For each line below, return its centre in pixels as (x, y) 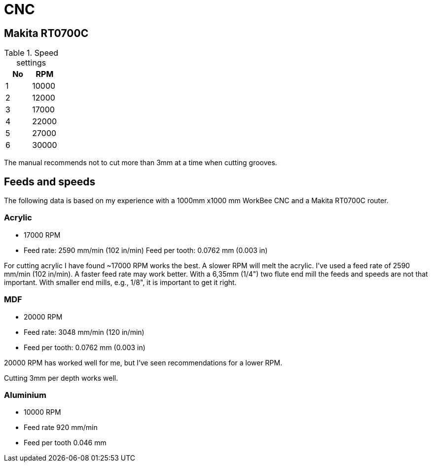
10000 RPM (42, 412)
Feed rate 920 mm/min (61, 428)
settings (31, 63)
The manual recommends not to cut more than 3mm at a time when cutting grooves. (141, 163)
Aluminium (25, 395)
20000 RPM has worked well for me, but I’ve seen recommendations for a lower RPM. (143, 362)
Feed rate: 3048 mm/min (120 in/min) (84, 332)
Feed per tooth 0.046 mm (65, 443)
